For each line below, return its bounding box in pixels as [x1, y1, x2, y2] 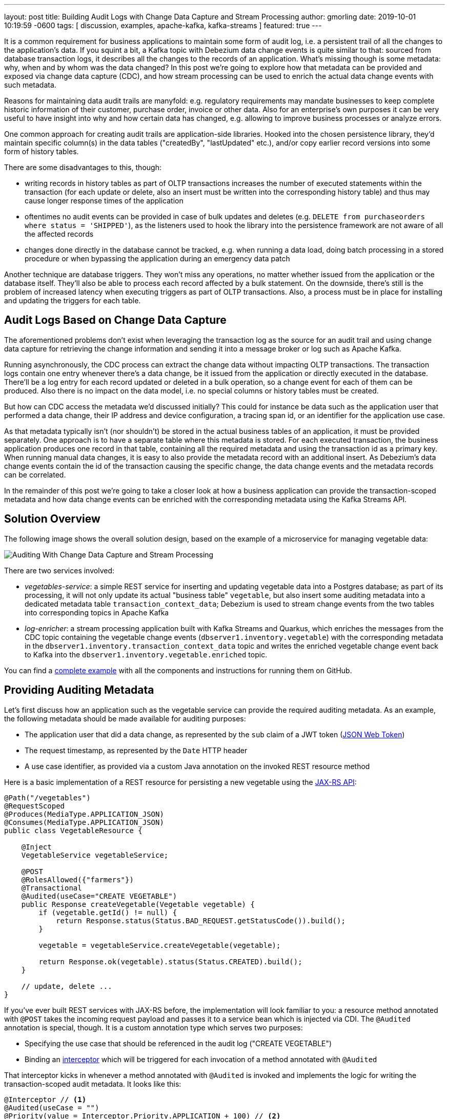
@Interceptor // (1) [4, 1095, 87, 1104]
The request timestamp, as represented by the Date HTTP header [25, 745, 248, 755]
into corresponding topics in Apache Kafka [25, 608, 169, 617]
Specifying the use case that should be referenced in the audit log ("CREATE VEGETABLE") [25, 1039, 332, 1048]
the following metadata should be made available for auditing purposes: [4, 714, 246, 723]
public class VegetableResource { [4, 826, 142, 835]
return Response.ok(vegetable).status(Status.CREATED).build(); [38, 957, 302, 966]
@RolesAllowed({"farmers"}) [21, 875, 134, 884]
